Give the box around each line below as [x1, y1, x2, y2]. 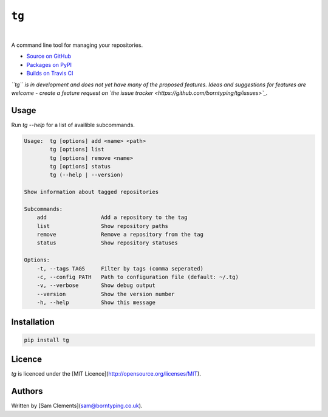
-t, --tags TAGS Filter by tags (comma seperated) [36, 265, 203, 272]
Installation [11, 317, 55, 327]
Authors [11, 386, 43, 396]
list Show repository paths [36, 222, 168, 229]
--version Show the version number [36, 291, 175, 297]
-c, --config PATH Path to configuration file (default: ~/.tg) [36, 274, 239, 281]
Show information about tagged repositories [24, 188, 159, 196]
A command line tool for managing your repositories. [11, 41, 143, 49]
